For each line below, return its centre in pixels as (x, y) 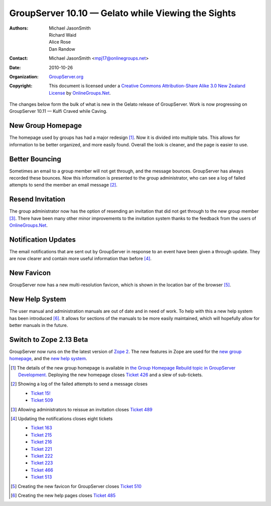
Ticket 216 (41, 442)
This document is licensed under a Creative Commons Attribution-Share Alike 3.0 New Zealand (147, 86)
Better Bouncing (35, 159)
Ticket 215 (41, 435)
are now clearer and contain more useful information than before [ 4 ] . (80, 259)
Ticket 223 (42, 463)
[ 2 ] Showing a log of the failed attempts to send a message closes (79, 384)
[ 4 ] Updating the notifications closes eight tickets (62, 419)
